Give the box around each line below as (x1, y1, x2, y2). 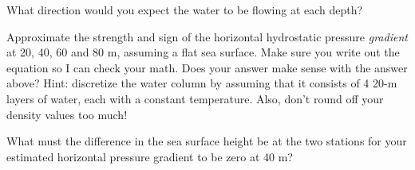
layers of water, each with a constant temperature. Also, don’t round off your (6, 90, 384, 106)
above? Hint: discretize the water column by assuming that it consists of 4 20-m (6, 75, 397, 91)
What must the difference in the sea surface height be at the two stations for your (6, 133, 407, 149)
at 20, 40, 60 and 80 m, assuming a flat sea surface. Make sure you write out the (6, 44, 400, 60)
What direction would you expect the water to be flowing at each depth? (6, 2, 363, 17)
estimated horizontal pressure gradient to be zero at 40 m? (6, 148, 293, 164)
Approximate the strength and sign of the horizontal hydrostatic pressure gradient (6, 28, 408, 44)
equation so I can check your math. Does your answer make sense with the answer (6, 59, 408, 75)
